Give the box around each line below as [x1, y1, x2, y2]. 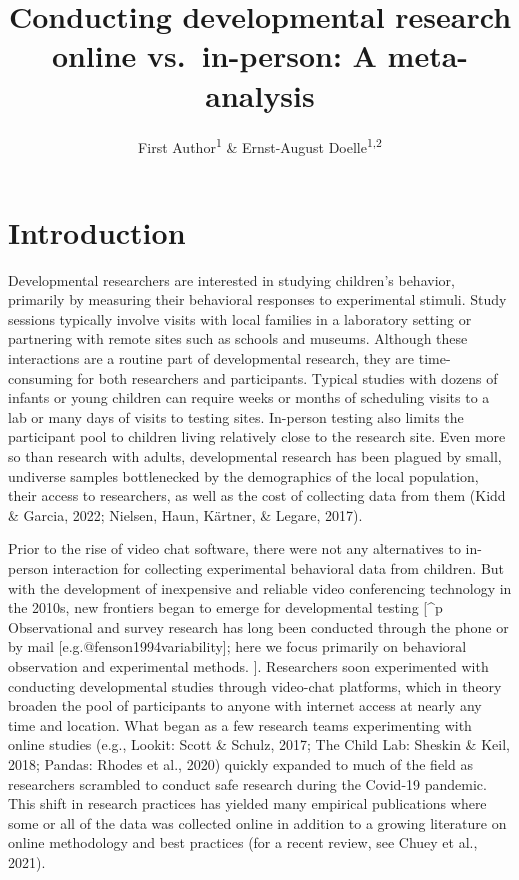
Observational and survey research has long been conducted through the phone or [8, 616, 509, 637]
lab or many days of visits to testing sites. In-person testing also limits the [8, 406, 464, 427]
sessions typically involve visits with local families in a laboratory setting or [8, 308, 472, 329]
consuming [8, 367, 73, 388]
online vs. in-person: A [51, 35, 377, 76]
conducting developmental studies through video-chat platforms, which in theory [8, 675, 502, 696]
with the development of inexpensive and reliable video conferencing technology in [8, 577, 512, 598]
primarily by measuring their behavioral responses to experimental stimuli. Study [8, 289, 507, 310]
